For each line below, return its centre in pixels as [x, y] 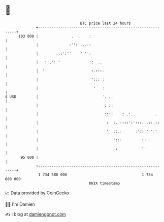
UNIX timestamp [104, 183]
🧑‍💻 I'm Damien [20, 204]
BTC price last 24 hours [106, 23]
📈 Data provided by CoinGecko [37, 193]
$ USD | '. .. [59, 97]
